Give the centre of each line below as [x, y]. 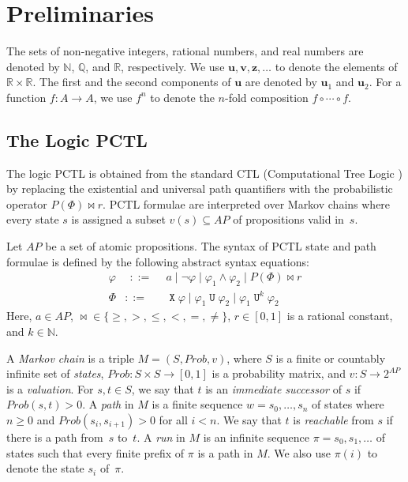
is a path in [225, 452]
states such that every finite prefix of [95, 452]
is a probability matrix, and [279, 373]
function [26, 97]
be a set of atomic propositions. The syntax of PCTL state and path [211, 246]
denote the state [45, 468]
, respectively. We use [173, 66]
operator [27, 203]
